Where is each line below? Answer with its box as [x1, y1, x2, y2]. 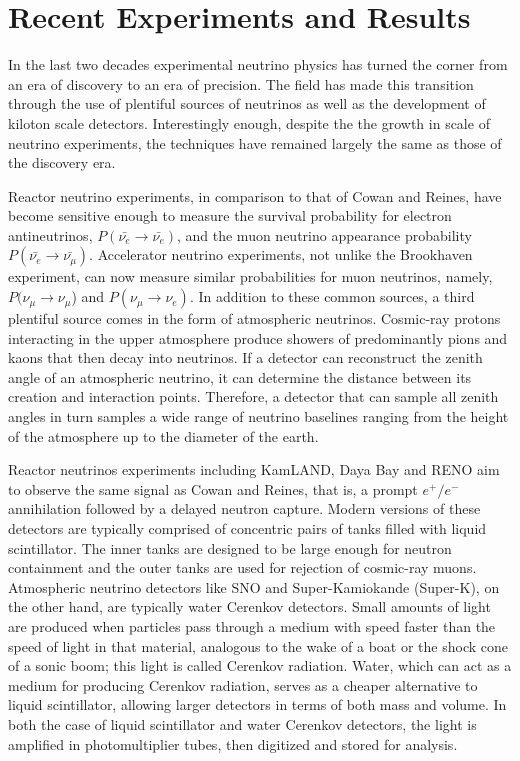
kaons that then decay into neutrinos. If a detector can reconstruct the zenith [8, 347, 483, 368]
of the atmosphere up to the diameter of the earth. [8, 425, 319, 446]
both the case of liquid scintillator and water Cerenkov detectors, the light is [8, 713, 477, 734]
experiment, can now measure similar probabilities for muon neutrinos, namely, [8, 266, 493, 287]
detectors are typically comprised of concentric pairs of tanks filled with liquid [8, 518, 487, 538]
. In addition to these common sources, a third [189, 286, 475, 307]
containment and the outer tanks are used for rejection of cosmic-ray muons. [8, 557, 477, 578]
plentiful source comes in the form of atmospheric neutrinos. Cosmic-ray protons [8, 308, 501, 329]
